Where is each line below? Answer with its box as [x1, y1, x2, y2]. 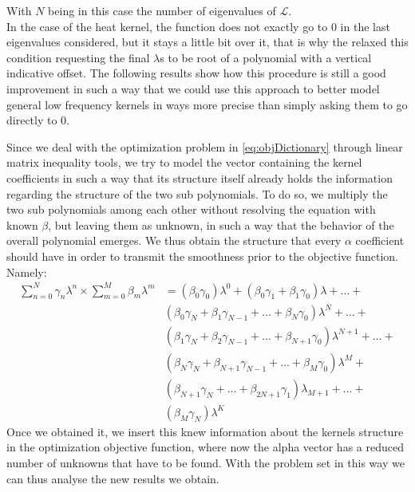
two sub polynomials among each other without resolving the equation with [6, 201, 376, 218]
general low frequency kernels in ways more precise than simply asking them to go [6, 96, 408, 112]
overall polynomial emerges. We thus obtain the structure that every [6, 232, 342, 249]
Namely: [6, 263, 47, 280]
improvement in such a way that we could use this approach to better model [6, 80, 380, 96]
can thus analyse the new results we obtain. [6, 470, 219, 486]
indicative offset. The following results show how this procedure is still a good [6, 65, 386, 81]
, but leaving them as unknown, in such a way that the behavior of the [48, 216, 394, 233]
